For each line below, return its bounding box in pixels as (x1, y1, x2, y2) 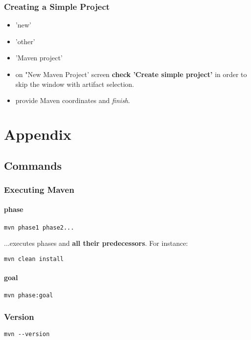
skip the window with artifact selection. (15, 78, 134, 89)
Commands (4, 157, 62, 173)
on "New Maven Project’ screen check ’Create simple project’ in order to (15, 69, 247, 79)
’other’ (15, 36, 35, 46)
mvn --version (4, 331, 50, 338)
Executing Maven (4, 183, 75, 195)
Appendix (4, 124, 72, 144)
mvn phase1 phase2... (4, 224, 75, 231)
